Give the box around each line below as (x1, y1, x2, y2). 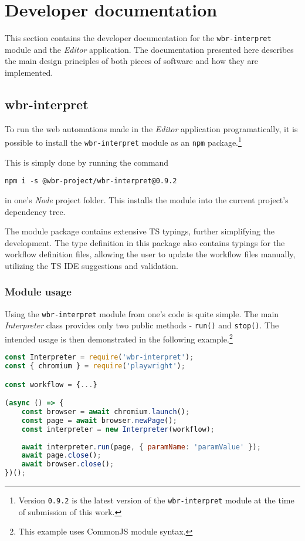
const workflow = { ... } (5, 380, 97, 389)
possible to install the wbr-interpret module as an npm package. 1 (5, 135, 242, 149)
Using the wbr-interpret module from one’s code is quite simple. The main (5, 307, 279, 320)
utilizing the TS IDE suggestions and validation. (5, 259, 178, 271)
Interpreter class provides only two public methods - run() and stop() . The (5, 319, 279, 331)
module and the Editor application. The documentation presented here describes (5, 43, 294, 55)
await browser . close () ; (21, 460, 114, 469)
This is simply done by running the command (5, 156, 169, 168)
